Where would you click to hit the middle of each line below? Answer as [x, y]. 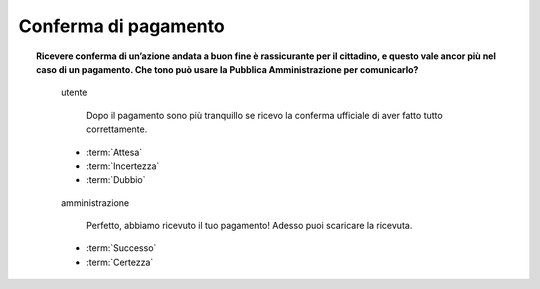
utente [74, 92]
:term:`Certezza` [120, 262]
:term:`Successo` [121, 248]
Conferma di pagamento [121, 26]
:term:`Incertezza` [123, 166]
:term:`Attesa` [114, 152]
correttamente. [117, 129]
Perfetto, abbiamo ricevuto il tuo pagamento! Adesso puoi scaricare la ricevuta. [249, 226]
